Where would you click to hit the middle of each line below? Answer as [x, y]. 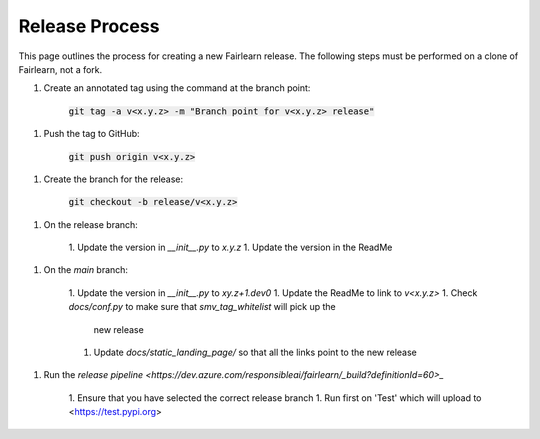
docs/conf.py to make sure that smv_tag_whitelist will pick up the [202, 307]
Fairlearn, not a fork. [60, 69]
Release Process [89, 26]
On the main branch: [86, 270]
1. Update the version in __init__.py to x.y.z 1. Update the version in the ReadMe [230, 247]
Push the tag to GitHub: [91, 134]
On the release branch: [91, 224]
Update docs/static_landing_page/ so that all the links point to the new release [255, 352]
